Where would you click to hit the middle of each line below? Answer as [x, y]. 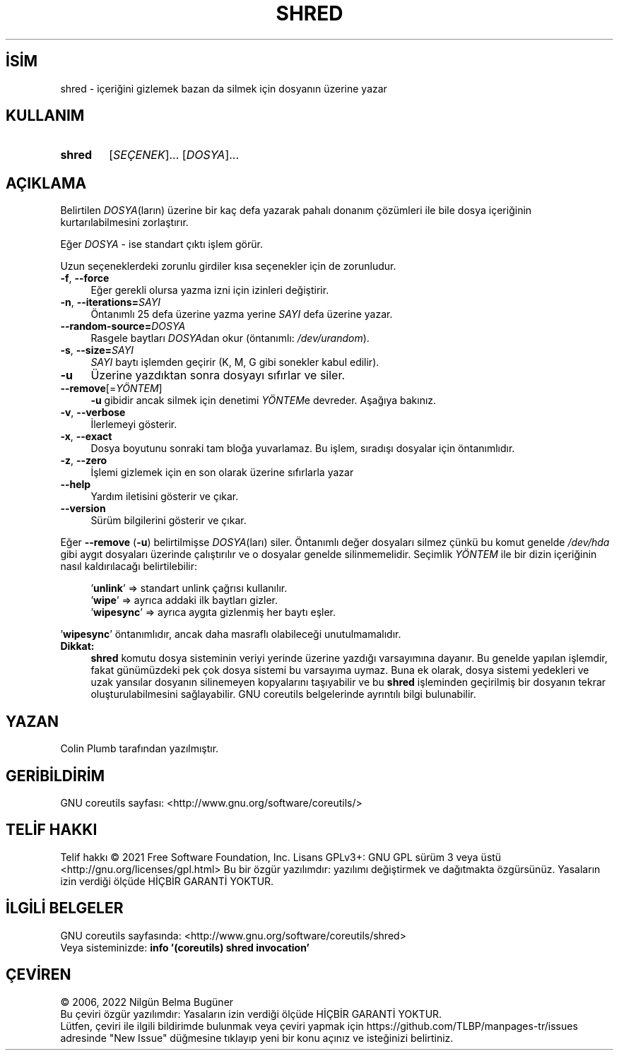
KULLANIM [45, 116]
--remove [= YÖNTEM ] [111, 388]
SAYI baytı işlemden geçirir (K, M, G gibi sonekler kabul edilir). [235, 362]
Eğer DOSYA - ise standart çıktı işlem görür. [161, 244]
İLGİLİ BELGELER [65, 908]
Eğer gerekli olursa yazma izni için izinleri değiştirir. [210, 290]
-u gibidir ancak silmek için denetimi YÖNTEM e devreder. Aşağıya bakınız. [264, 401]
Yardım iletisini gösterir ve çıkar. [165, 497]
